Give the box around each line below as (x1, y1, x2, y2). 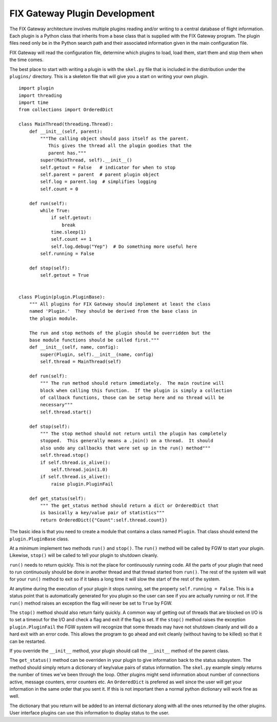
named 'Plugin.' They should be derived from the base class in (29, 309, 197, 314)
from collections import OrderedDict (18, 107, 114, 113)
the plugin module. (29, 315, 78, 321)
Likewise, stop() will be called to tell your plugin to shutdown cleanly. (9, 552, 159, 558)
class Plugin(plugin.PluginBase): (18, 294, 105, 300)
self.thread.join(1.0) (51, 466, 108, 473)
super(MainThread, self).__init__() (40, 157, 133, 163)
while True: (40, 207, 70, 213)
